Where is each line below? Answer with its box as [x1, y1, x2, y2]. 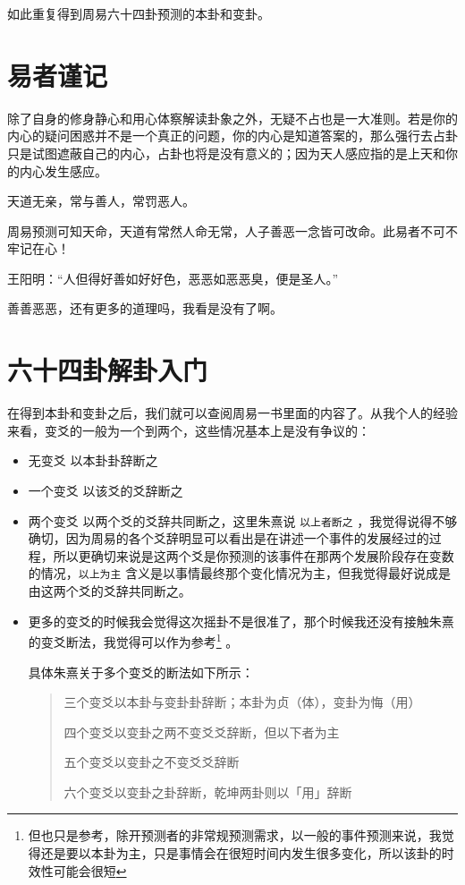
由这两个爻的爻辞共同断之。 [28, 582, 191, 600]
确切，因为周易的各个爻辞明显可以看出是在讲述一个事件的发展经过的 [28, 529, 429, 548]
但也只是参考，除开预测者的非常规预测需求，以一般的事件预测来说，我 [28, 826, 442, 845]
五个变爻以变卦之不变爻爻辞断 [63, 753, 240, 771]
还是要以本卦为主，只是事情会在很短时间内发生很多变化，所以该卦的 [40, 844, 442, 863]
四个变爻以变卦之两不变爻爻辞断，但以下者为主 [63, 722, 340, 741]
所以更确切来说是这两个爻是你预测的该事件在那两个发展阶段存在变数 [53, 546, 454, 565]
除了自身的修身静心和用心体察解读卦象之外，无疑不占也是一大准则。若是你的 [7, 108, 458, 127]
